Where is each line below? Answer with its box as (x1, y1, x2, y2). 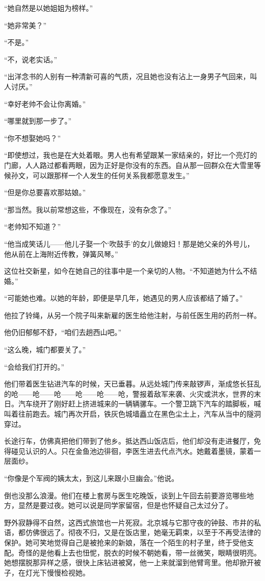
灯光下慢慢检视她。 (25, 567, 90, 577)
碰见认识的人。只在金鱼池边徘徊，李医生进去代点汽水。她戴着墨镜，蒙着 (11, 445, 254, 456)
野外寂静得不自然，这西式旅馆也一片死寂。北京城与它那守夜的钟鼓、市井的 (4, 517, 254, 527)
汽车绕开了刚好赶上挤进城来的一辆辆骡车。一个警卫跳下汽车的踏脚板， (18, 398, 254, 409)
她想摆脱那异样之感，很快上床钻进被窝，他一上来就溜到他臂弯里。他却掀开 (4, 557, 254, 568)
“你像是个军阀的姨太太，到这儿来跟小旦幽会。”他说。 (4, 473, 179, 483)
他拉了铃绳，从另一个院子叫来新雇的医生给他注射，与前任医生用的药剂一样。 (4, 309, 261, 320)
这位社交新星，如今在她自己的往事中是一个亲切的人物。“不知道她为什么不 (4, 265, 250, 276)
